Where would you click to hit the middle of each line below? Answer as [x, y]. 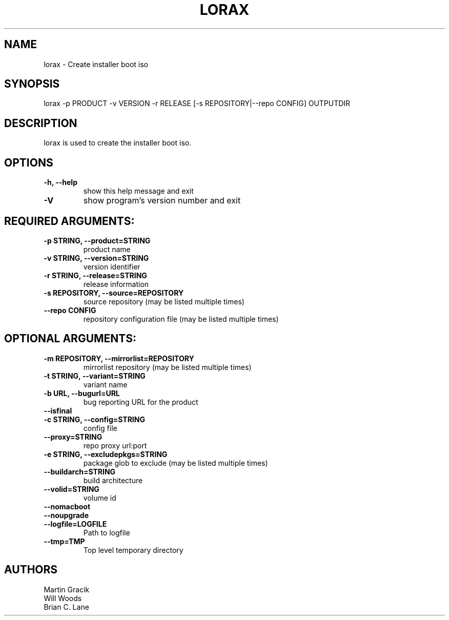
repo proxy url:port [115, 445]
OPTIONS [29, 162]
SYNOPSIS [32, 84]
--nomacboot [67, 506]
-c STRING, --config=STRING [94, 419]
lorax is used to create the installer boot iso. [118, 143]
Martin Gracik [67, 589]
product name [107, 249]
